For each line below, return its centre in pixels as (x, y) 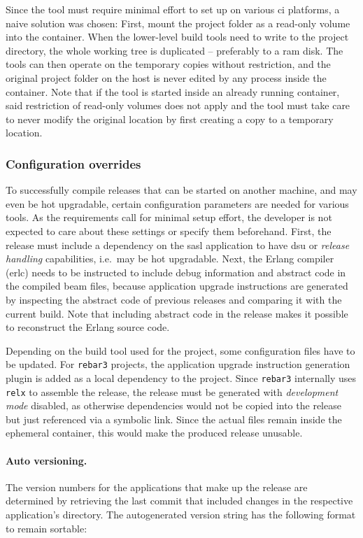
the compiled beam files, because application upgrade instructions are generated (177, 286)
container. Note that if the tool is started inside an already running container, (173, 91)
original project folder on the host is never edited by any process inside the (166, 77)
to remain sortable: (47, 528)
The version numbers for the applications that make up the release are (157, 487)
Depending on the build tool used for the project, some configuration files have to (180, 350)
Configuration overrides (73, 163)
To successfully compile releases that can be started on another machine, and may (181, 190)
